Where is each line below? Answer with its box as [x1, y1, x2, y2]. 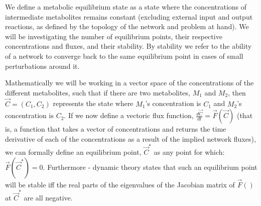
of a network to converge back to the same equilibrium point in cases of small [5, 50, 243, 61]
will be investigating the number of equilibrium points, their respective [5, 31, 222, 41]
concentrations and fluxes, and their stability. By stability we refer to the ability [5, 41, 252, 51]
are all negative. [24, 192, 73, 203]
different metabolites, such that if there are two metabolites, [5, 87, 190, 97]
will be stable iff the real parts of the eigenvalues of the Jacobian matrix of [5, 179, 235, 189]
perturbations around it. [5, 60, 80, 71]
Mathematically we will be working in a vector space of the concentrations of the [5, 77, 254, 88]
